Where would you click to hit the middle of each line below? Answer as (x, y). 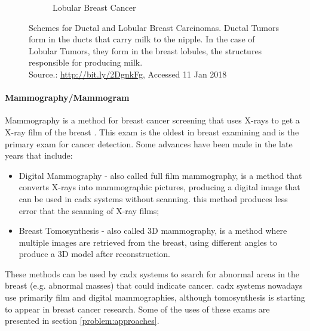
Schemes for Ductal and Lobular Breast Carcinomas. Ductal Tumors (154, 27)
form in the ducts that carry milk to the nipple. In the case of (142, 39)
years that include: (39, 155)
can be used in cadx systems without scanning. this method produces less (153, 198)
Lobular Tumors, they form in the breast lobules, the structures (145, 50)
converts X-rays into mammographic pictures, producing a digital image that (159, 187)
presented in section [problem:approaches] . (82, 321)
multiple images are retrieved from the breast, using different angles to (148, 242)
